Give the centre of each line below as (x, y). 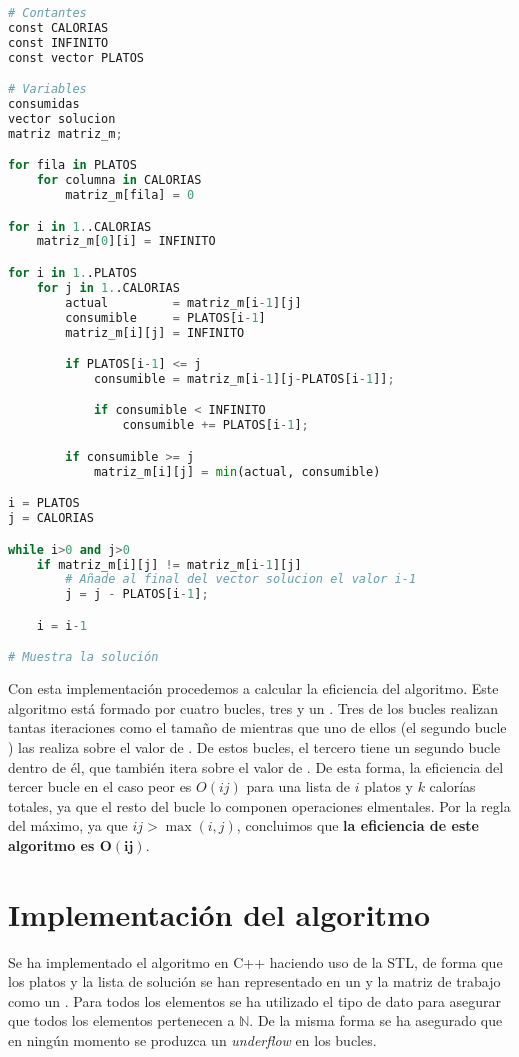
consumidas (44, 104)
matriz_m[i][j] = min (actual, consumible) (237, 471)
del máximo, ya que (68, 825)
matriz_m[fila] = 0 (130, 195)
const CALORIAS (58, 27)
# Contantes (47, 13)
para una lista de (298, 786)
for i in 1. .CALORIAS (80, 226)
